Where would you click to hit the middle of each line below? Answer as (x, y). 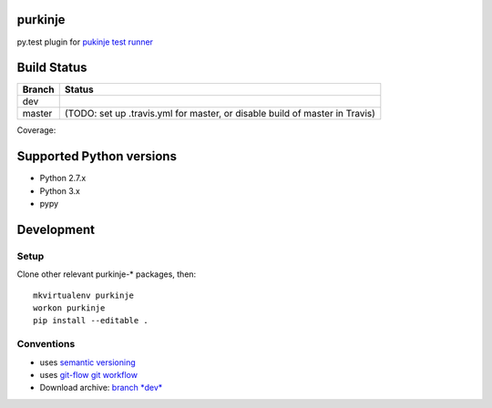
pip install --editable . (91, 321)
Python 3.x (60, 190)
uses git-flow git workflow (89, 374)
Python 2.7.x (63, 178)
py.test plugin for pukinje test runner (85, 42)
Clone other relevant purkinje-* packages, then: (107, 274)
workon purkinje (69, 308)
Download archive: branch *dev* (101, 388)
